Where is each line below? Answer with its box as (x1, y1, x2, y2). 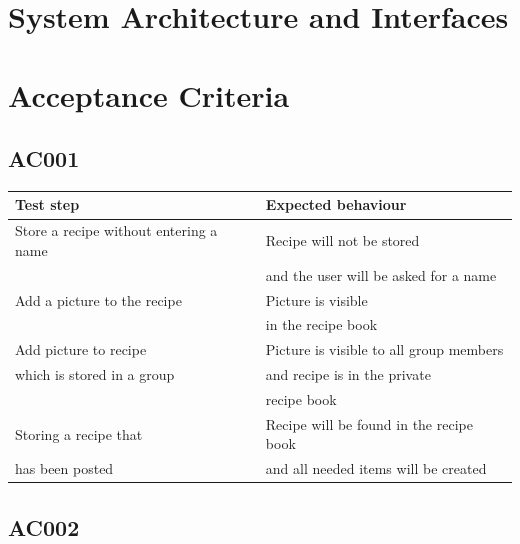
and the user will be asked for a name (265, 264, 497, 285)
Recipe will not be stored (265, 230, 420, 251)
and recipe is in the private (265, 364, 431, 385)
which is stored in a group (15, 364, 175, 385)
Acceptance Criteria (8, 74, 290, 115)
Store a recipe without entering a (15, 220, 218, 241)
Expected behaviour (265, 194, 407, 215)
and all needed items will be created (265, 458, 487, 479)
